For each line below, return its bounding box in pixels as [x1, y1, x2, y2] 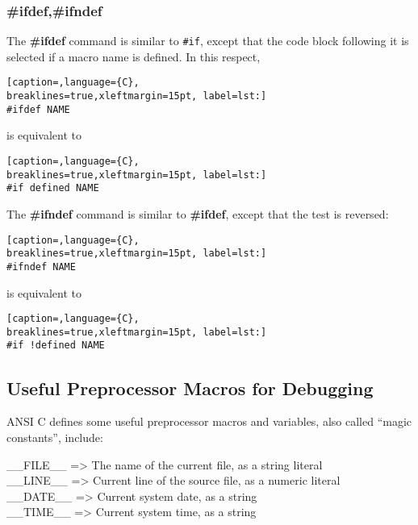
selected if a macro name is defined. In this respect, [6, 48, 261, 65]
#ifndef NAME [6, 260, 76, 273]
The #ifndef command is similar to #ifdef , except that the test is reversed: [6, 206, 389, 222]
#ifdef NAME [6, 103, 70, 115]
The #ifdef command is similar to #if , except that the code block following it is [6, 32, 409, 49]
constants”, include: [6, 428, 103, 445]
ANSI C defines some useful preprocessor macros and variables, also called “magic [6, 413, 412, 430]
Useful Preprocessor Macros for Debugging [6, 375, 374, 400]
